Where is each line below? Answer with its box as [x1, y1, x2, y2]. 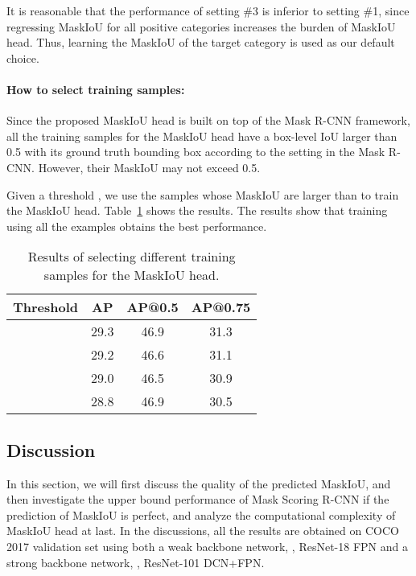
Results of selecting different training [27, 247, 236, 266]
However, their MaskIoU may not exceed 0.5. [38, 158, 261, 175]
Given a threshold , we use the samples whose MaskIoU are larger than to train [6, 186, 399, 203]
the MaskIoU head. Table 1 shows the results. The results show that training [6, 202, 388, 219]
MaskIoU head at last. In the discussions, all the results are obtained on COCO [6, 522, 399, 539]
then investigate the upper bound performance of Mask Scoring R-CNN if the [6, 491, 389, 508]
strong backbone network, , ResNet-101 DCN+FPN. [6, 553, 265, 570]
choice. [6, 49, 39, 66]
